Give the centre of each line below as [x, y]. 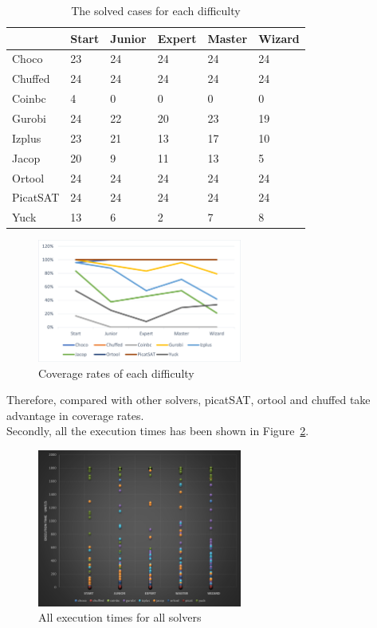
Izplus [27, 137]
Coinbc [29, 98]
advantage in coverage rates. [75, 415]
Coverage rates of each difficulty [116, 373]
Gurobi [29, 118]
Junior [128, 38]
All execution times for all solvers [120, 617]
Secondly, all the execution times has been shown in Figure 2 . [158, 431]
